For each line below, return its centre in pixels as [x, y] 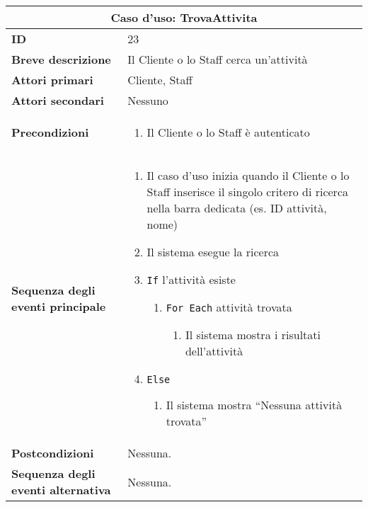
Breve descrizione [61, 59]
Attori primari [52, 80]
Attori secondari [58, 100]
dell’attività [214, 351]
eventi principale [59, 306]
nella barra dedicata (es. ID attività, [237, 208]
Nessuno [148, 100]
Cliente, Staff [160, 80]
